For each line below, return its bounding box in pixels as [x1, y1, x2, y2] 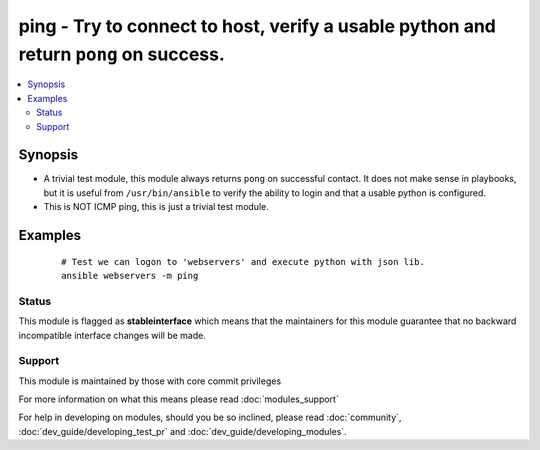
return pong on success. [18, 43, 225, 65]
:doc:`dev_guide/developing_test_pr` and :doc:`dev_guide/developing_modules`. [18, 425, 347, 437]
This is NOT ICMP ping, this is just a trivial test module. [43, 201, 269, 213]
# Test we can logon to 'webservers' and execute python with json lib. [61, 256, 425, 267]
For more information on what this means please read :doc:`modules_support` [18, 393, 339, 405]
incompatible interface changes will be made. [18, 329, 207, 341]
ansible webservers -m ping [61, 270, 199, 281]
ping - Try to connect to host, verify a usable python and [18, 15, 497, 37]
